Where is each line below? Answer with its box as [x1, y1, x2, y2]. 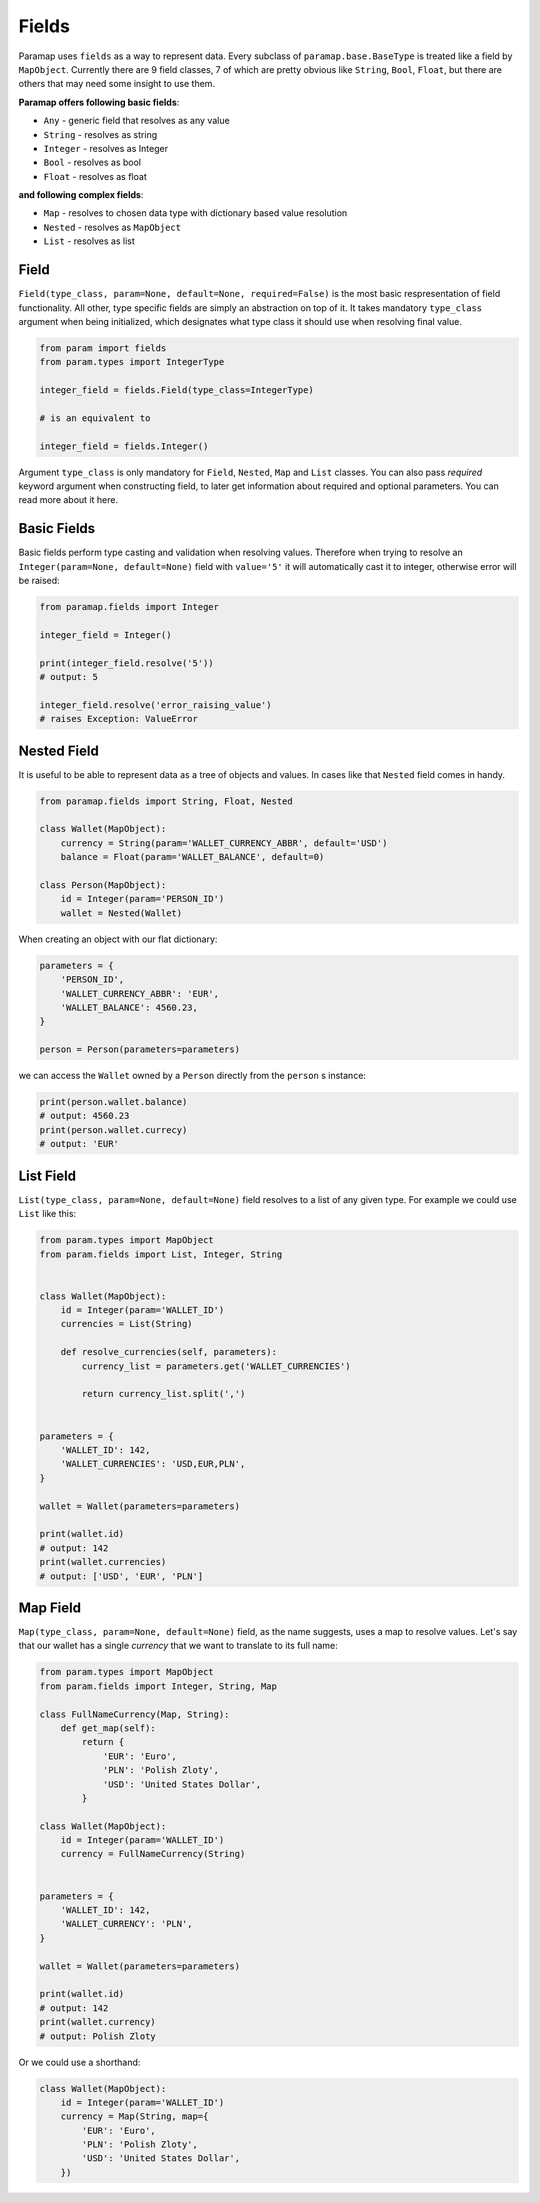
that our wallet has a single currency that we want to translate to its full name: [18, 1640, 339, 1652]
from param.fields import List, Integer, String [39, 1248, 283, 1260]
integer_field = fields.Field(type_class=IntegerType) [39, 385, 314, 396]
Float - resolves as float [43, 170, 147, 182]
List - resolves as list [43, 235, 135, 247]
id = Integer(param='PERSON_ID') [60, 893, 225, 905]
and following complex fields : [18, 189, 144, 201]
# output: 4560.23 [39, 1110, 130, 1122]
